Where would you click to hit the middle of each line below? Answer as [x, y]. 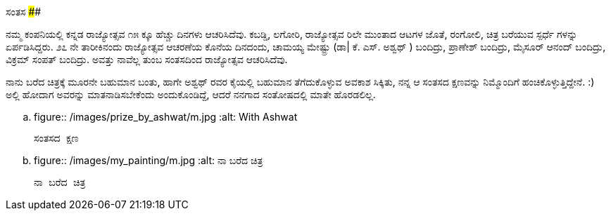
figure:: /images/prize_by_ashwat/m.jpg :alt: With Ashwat [166, 117]
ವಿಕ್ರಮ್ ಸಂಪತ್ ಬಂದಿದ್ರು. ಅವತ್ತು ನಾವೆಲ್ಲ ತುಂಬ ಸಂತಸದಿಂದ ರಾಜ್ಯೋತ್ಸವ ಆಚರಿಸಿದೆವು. [147, 59]
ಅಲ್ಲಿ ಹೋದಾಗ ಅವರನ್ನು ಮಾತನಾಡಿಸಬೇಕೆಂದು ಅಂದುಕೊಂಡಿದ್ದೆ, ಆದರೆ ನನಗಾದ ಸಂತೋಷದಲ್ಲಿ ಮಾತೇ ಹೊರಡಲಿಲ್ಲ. [191, 94]
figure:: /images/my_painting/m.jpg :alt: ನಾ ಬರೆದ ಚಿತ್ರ [149, 160]
